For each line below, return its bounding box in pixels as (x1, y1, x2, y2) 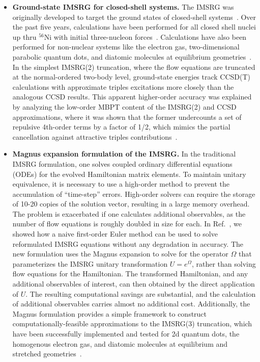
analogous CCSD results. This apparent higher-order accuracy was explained (12, 91, 252, 102)
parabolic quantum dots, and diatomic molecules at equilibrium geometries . (12, 51, 252, 62)
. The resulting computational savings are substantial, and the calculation (25, 288, 256, 299)
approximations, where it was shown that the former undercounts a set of (12, 111, 242, 122)
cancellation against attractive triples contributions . (12, 131, 178, 142)
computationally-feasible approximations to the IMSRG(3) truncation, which (12, 318, 252, 329)
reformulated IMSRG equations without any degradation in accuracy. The (12, 238, 244, 249)
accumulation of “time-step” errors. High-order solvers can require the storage (12, 188, 255, 199)
